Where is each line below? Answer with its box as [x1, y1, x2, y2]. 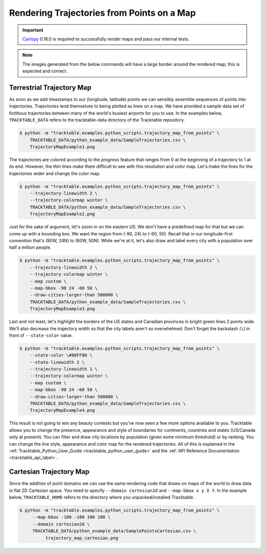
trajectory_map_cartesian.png [45, 535, 118, 541]
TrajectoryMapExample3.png [30, 306, 96, 312]
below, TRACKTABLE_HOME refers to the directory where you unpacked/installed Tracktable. [9, 494, 195, 500]
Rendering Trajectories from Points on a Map [9, 7, 196, 18]
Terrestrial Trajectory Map [9, 83, 92, 92]
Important [22, 27, 44, 33]
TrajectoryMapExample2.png [30, 211, 96, 217]
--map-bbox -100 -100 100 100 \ [32, 515, 111, 520]
